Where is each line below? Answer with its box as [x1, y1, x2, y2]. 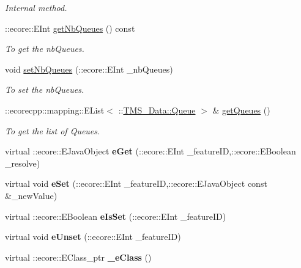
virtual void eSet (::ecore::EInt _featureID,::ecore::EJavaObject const [5, 177, 267, 190]
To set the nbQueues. [5, 83, 84, 96]
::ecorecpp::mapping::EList [5, 103, 105, 116]
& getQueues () [212, 103, 270, 116]
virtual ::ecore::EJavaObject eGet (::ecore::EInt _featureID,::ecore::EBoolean [5, 145, 296, 158]
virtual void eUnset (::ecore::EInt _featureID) [5, 230, 181, 243]
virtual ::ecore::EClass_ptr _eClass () [5, 250, 152, 263]
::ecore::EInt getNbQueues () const [5, 21, 135, 34]
